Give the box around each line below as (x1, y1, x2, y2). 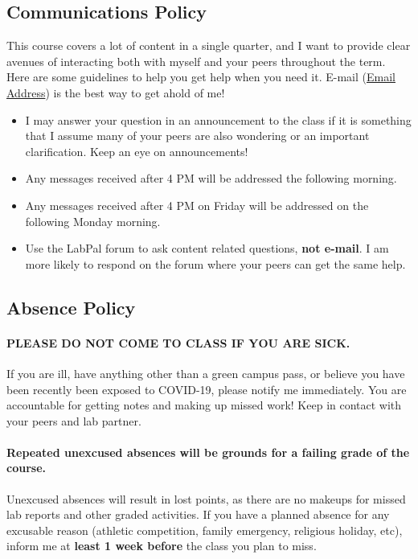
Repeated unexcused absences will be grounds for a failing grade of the (6, 443, 410, 460)
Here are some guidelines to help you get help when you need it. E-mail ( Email (6, 68, 395, 85)
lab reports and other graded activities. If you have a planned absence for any (6, 506, 390, 523)
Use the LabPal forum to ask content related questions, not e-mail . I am (25, 240, 389, 257)
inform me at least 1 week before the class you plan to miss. (6, 537, 317, 554)
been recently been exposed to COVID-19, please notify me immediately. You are (6, 380, 407, 397)
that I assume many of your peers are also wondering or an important (25, 127, 370, 144)
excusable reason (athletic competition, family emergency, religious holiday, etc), (6, 521, 403, 538)
